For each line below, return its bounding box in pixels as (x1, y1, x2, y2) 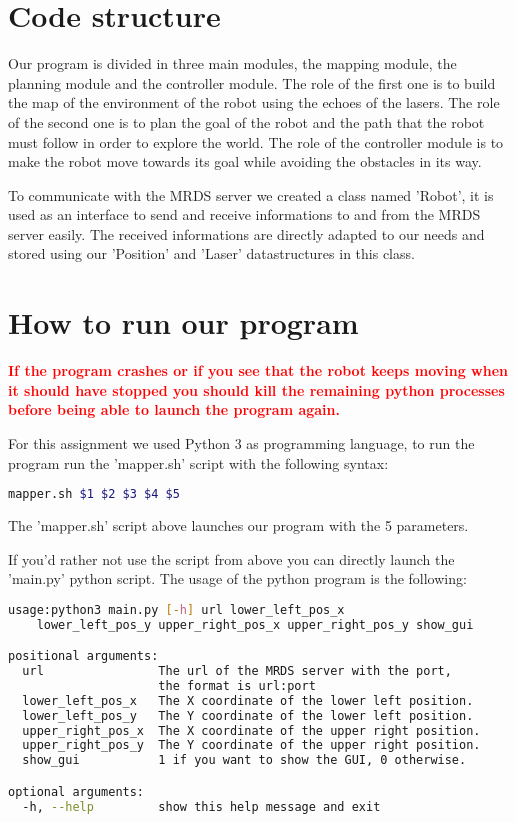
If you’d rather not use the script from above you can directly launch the (8, 548, 455, 569)
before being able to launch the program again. (8, 399, 340, 420)
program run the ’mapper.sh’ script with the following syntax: (8, 452, 389, 473)
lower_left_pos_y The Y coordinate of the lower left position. (22, 708, 474, 723)
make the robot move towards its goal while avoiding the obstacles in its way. (8, 151, 482, 172)
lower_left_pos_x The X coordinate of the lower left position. (22, 693, 474, 708)
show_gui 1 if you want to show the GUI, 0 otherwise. (22, 753, 467, 768)
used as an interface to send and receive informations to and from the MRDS (8, 204, 481, 225)
